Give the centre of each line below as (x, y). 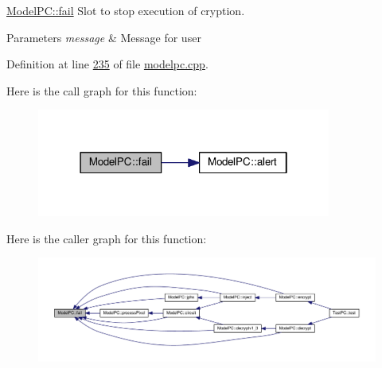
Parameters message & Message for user (104, 37)
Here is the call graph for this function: (102, 90)
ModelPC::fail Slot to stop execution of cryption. (126, 10)
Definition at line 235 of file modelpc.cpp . (107, 64)
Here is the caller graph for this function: (107, 238)
